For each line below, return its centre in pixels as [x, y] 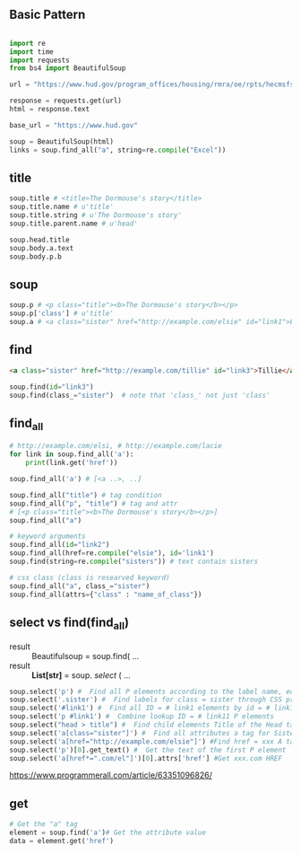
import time [31, 52]
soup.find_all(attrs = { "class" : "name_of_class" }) [106, 594]
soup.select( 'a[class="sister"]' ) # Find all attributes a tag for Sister [154, 733]
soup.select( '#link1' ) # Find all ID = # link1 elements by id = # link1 [152, 709]
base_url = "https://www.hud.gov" [74, 125]
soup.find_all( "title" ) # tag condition [86, 495]
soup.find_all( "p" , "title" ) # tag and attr [94, 503]
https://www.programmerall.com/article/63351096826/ [111, 775]
